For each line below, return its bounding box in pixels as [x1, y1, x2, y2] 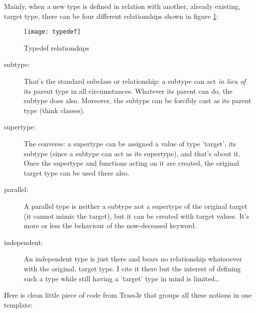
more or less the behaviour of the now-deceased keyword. [24, 220, 197, 231]
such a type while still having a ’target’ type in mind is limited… [24, 273, 220, 283]
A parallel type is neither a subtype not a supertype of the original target [24, 200, 248, 211]
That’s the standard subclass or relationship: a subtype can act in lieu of [24, 76, 246, 86]
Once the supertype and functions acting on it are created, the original [24, 158, 239, 168]
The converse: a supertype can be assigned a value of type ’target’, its [24, 138, 236, 148]
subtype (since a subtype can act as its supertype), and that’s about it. [24, 148, 241, 158]
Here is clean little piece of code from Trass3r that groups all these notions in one [4, 290, 252, 300]
